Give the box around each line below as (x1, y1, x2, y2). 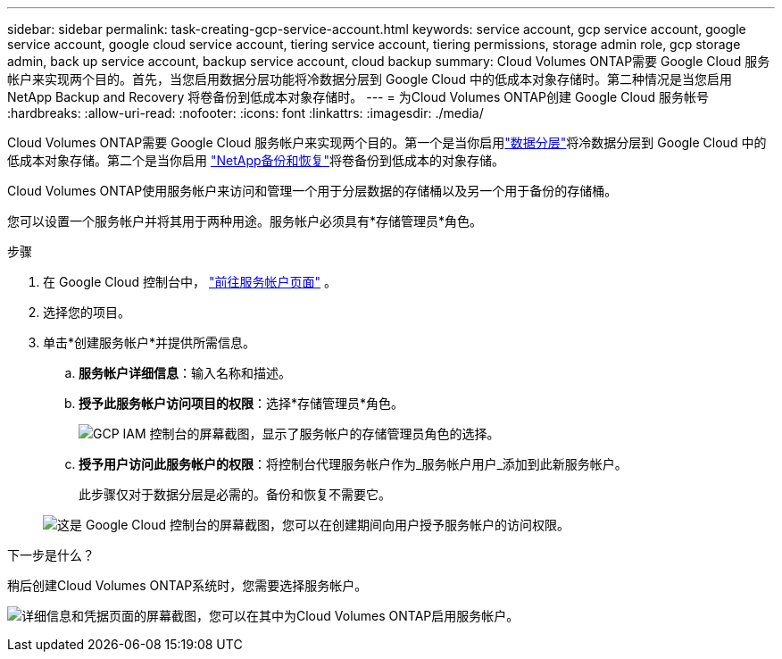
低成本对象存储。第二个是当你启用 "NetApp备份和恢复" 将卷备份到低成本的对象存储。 (7, 153, 505, 168)
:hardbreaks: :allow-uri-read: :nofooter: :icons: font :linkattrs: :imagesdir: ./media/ (7, 105, 484, 121)
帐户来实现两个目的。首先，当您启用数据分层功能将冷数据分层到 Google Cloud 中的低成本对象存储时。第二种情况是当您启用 (7, 71, 733, 87)
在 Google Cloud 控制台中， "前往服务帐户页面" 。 (43, 274, 337, 289)
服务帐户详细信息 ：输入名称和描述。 (79, 365, 291, 380)
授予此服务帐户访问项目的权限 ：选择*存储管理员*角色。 (79, 396, 404, 411)
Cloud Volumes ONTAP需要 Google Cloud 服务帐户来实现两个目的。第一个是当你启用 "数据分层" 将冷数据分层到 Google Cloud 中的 (7, 135, 767, 150)
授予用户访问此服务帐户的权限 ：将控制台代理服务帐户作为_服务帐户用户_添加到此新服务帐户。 (79, 456, 628, 471)
